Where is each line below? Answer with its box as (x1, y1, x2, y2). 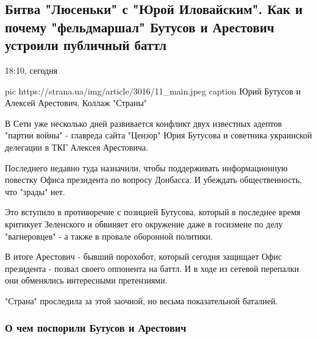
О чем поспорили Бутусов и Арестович (5, 320, 187, 335)
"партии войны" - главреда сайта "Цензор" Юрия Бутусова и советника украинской (5, 129, 312, 141)
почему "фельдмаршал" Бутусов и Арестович (5, 17, 274, 36)
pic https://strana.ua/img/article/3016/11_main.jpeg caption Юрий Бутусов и (5, 84, 301, 97)
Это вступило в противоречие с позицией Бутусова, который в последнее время (5, 205, 301, 218)
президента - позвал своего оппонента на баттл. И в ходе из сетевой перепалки (5, 262, 299, 274)
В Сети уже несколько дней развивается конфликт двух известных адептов (5, 116, 282, 129)
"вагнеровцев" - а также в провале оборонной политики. (5, 229, 213, 242)
